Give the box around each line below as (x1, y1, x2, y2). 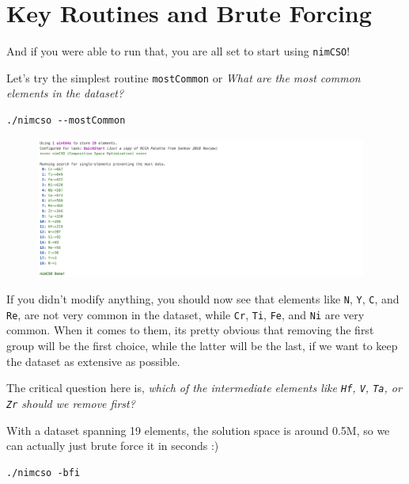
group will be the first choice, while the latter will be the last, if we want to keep (6, 337, 398, 354)
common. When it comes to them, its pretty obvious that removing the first (6, 322, 374, 338)
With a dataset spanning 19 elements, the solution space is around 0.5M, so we (6, 421, 390, 438)
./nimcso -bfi (6, 467, 81, 478)
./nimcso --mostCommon (6, 115, 126, 127)
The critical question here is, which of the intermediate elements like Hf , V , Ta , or (6, 379, 402, 396)
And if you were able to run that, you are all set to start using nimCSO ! (6, 43, 350, 59)
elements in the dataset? (6, 85, 124, 101)
